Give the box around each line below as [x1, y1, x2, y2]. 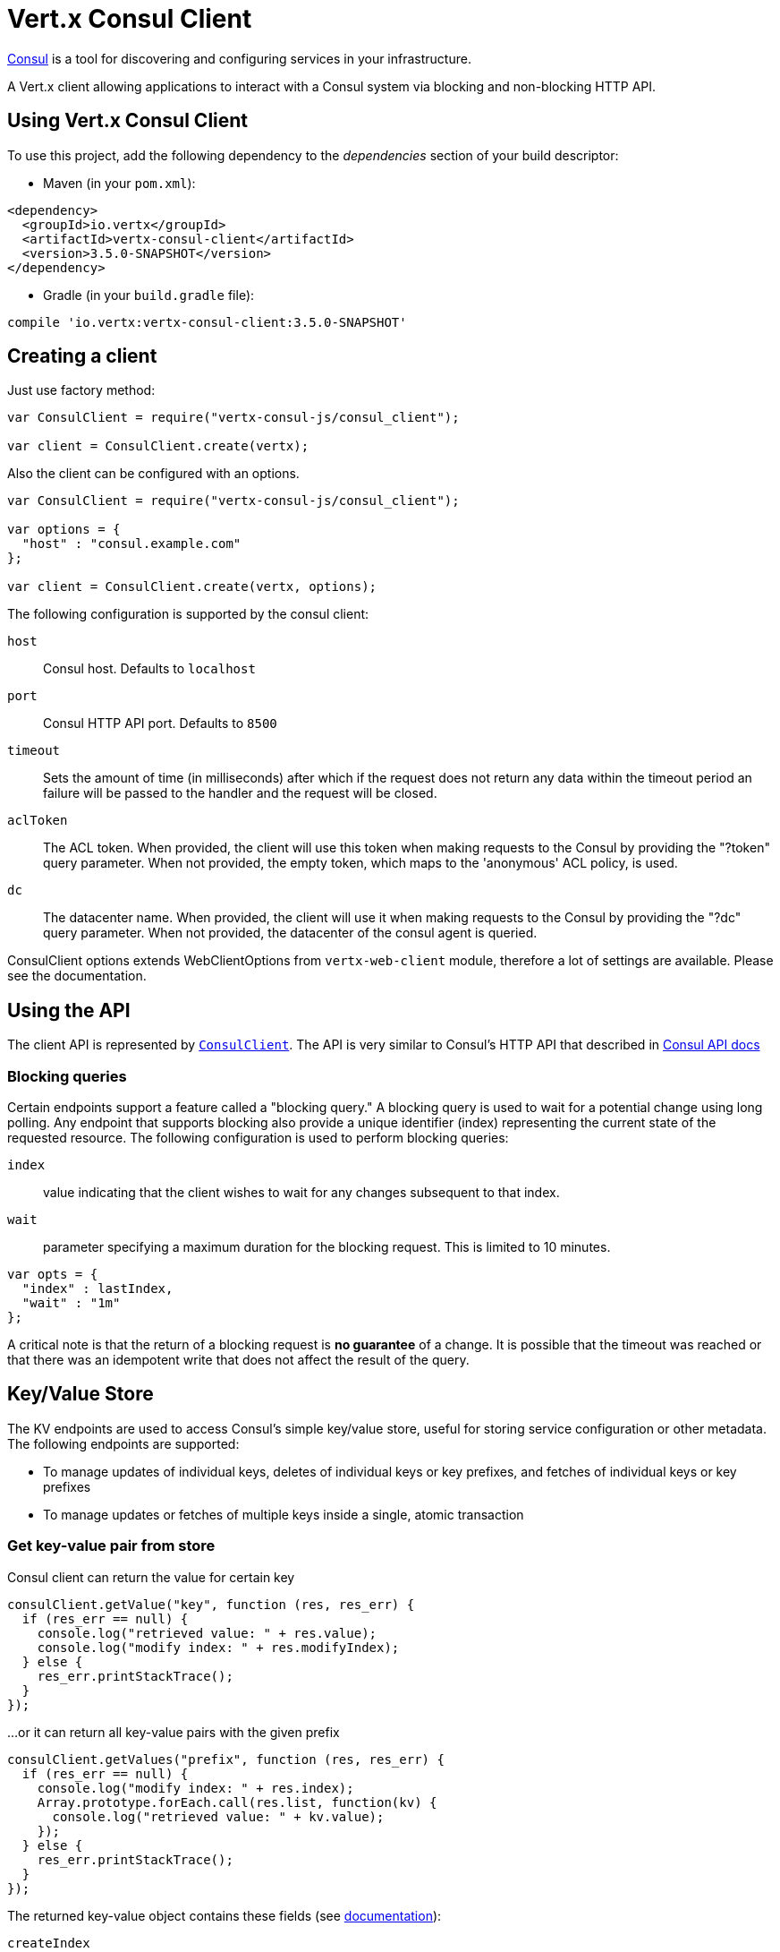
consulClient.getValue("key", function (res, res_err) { [7, 1597, 415, 1612]
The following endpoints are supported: [7, 1435, 240, 1451]
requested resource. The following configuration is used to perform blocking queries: [7, 1130, 509, 1146]
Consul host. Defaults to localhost [43, 661, 256, 677]
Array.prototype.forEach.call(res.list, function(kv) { [37, 1794, 437, 1810]
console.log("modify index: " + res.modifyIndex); [37, 1640, 400, 1655]
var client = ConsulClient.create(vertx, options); [7, 579, 377, 595]
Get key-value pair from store [7, 1537, 216, 1555]
